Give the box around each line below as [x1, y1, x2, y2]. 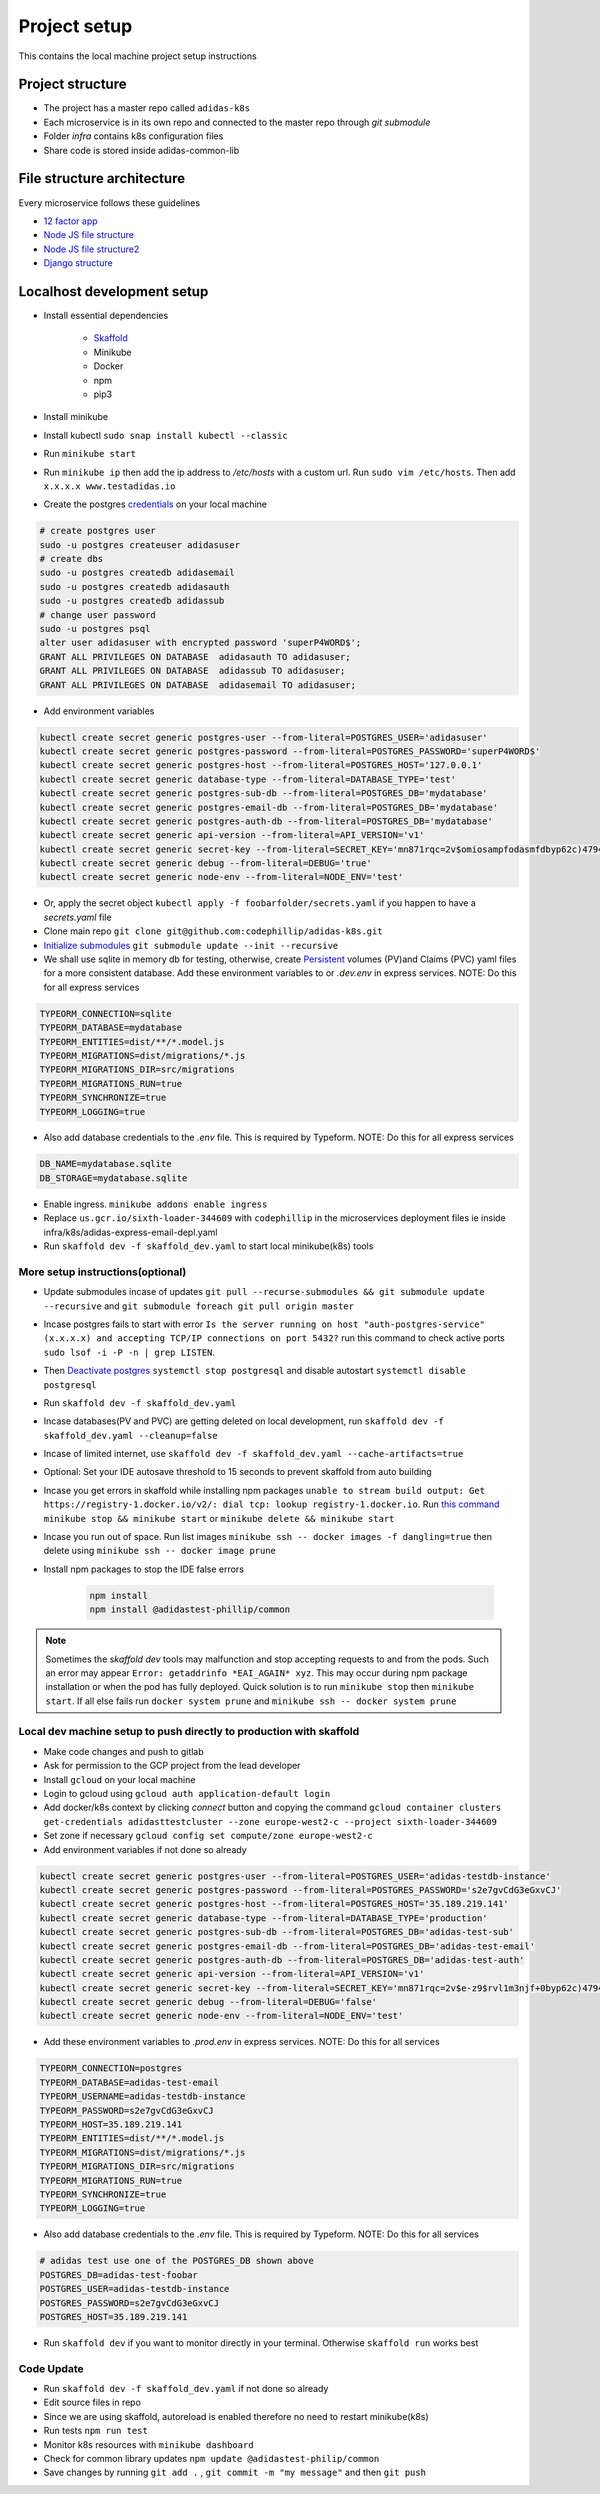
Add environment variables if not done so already [43, 1843, 247, 1855]
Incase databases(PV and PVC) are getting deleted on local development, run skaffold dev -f [43, 1415, 444, 1427]
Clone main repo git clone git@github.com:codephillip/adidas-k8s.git [43, 925, 384, 937]
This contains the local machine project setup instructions [18, 50, 257, 62]
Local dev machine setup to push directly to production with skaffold [18, 1725, 360, 1739]
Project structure [18, 76, 127, 93]
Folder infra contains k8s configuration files [43, 130, 224, 142]
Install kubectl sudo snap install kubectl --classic [43, 429, 289, 441]
